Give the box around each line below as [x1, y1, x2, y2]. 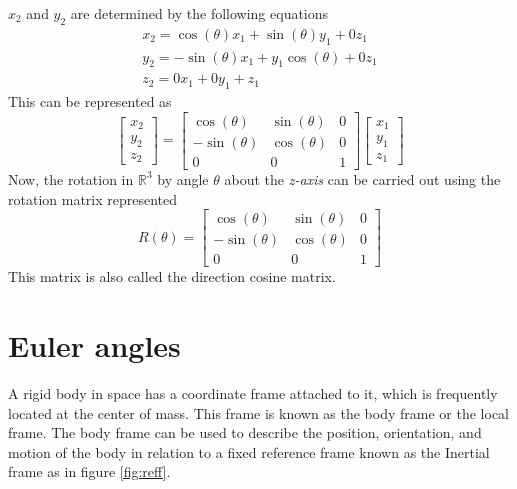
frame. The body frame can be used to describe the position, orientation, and [8, 422, 482, 443]
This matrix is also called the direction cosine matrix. [8, 266, 336, 287]
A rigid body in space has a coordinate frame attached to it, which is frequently [8, 382, 498, 403]
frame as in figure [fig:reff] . [8, 461, 171, 482]
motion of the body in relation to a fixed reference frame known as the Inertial [8, 441, 490, 462]
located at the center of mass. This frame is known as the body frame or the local [8, 402, 509, 423]
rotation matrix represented [8, 188, 178, 209]
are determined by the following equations [70, 3, 329, 23]
